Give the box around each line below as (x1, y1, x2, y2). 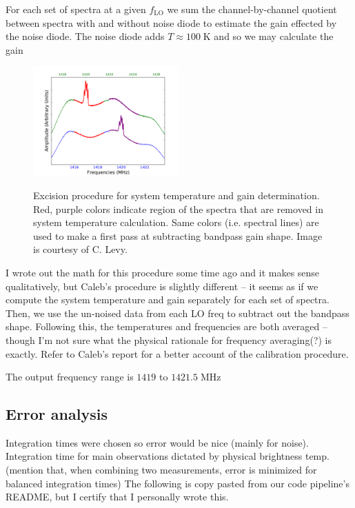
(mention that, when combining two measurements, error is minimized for (6, 463, 317, 477)
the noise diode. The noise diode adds (6, 29, 165, 43)
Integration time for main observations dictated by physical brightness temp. (6, 449, 329, 463)
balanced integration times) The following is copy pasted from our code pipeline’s (6, 476, 349, 490)
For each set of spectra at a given (6, 2, 146, 16)
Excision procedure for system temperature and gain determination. (33, 187, 320, 202)
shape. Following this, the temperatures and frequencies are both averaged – (6, 319, 327, 334)
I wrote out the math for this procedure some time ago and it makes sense (6, 265, 320, 279)
